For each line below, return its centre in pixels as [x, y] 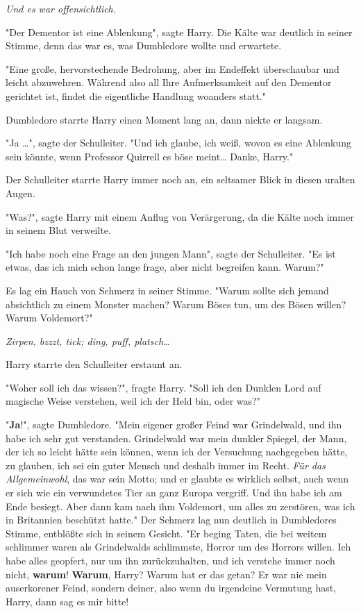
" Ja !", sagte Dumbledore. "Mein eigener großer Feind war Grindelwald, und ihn [174, 425]
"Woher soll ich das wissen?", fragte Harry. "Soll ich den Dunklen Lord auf [163, 387]
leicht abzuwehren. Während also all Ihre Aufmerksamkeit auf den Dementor [169, 82]
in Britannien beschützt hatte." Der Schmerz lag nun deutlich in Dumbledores [171, 520]
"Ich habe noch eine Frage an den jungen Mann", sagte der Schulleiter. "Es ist [171, 253]
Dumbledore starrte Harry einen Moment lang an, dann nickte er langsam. [164, 119]
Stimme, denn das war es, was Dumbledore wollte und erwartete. [144, 45]
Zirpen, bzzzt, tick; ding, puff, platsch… [88, 341]
